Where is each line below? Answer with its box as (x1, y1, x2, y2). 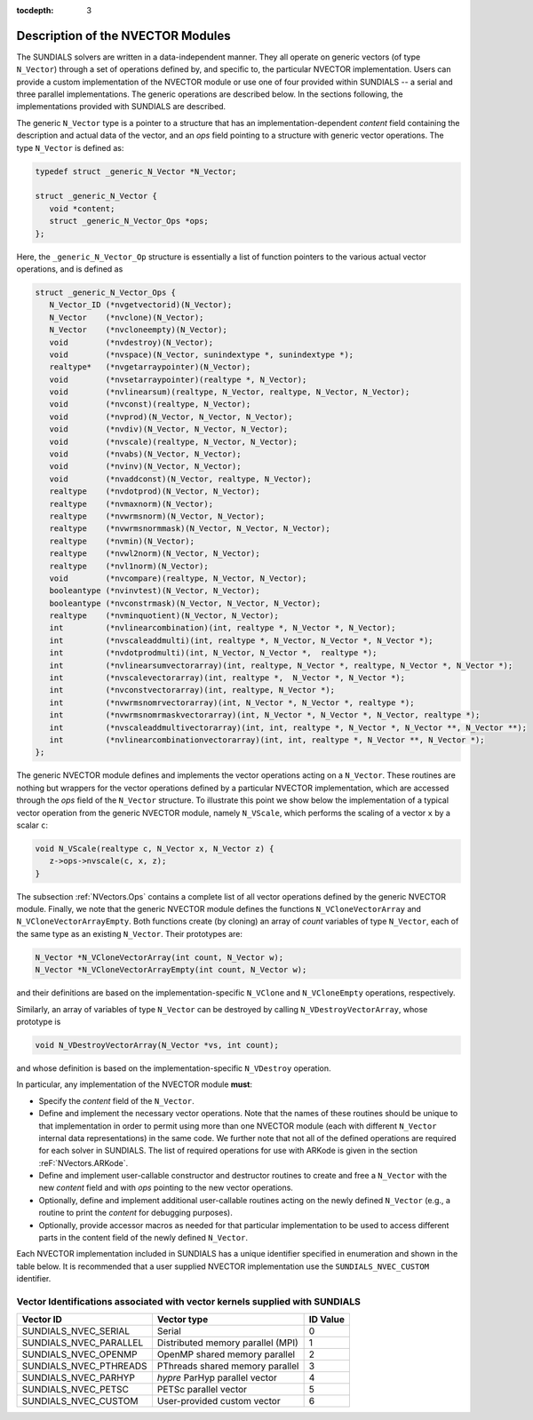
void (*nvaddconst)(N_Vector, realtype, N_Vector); (49, 473, 312, 484)
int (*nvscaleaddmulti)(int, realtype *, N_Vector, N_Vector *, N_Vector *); (49, 635, 434, 646)
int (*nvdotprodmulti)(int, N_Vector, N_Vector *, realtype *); (49, 648, 378, 658)
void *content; (49, 203, 115, 213)
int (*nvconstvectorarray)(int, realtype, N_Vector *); (49, 685, 336, 695)
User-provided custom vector (156, 1395, 281, 1408)
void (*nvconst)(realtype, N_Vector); (49, 400, 251, 409)
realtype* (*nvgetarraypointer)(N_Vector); (49, 362, 251, 372)
